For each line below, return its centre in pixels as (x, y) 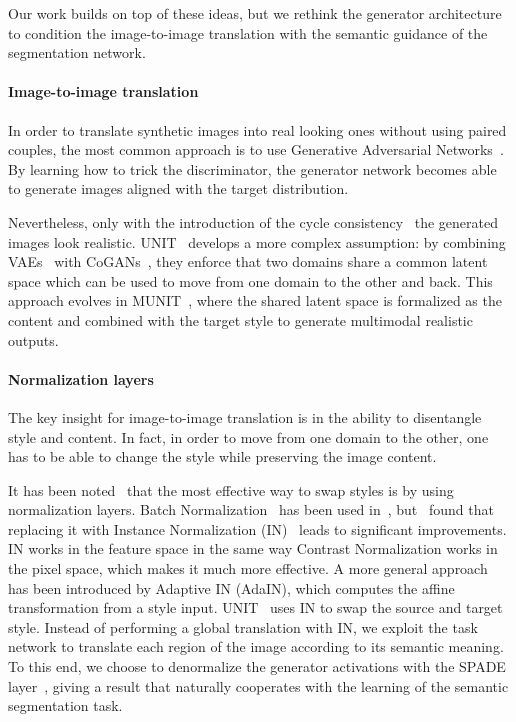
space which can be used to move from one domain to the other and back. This (250, 280)
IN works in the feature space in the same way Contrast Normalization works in (253, 548)
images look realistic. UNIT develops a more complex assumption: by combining (257, 241)
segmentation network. (77, 52)
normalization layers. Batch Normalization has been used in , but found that (251, 509)
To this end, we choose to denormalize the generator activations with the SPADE (257, 666)
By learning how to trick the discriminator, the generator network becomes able (252, 168)
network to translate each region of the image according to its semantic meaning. (256, 646)
